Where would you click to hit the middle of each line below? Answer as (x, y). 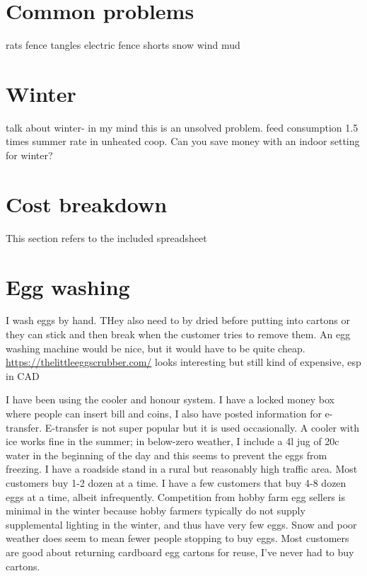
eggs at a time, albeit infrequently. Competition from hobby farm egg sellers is (175, 496)
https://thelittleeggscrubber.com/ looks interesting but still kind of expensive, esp (183, 362)
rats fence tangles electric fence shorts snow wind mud (123, 45)
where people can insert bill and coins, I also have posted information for (164, 414)
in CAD (23, 375)
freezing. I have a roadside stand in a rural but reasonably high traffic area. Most (182, 469)
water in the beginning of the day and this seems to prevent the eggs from (167, 455)
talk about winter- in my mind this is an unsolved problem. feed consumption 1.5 (182, 127)
